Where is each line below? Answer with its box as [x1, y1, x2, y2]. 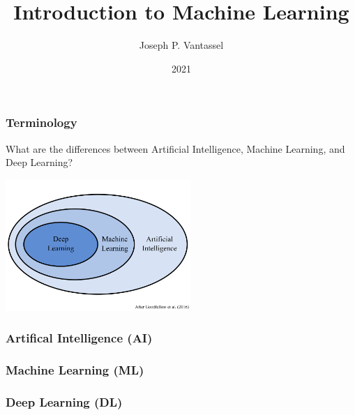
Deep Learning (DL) [6, 393, 123, 410]
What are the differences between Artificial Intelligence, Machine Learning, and [6, 141, 345, 156]
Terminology [6, 114, 77, 131]
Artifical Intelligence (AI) [6, 329, 153, 347]
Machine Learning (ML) [6, 361, 144, 379]
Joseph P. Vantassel [139, 38, 224, 52]
